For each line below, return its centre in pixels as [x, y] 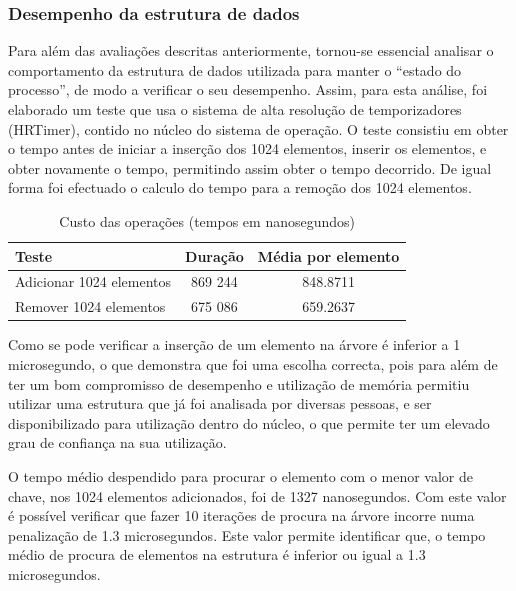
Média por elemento [328, 255]
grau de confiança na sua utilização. [117, 442]
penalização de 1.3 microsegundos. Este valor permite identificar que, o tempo [247, 534]
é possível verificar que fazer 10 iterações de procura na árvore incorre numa [241, 515]
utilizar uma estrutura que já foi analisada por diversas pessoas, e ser [220, 403]
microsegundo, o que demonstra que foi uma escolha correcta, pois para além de [253, 363]
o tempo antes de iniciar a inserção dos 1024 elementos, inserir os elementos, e [247, 148]
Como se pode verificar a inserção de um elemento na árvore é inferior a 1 [234, 344]
